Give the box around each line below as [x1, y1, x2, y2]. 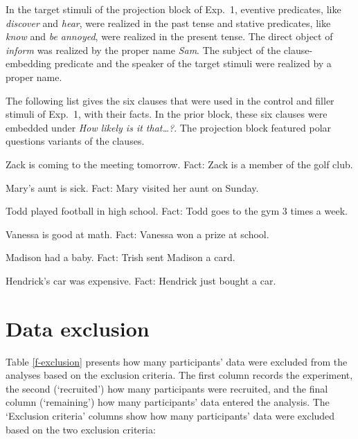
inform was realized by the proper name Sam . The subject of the [6, 42, 281, 57]
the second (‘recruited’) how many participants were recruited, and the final [6, 381, 328, 395]
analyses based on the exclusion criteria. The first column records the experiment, [6, 368, 353, 382]
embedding [6, 56, 52, 71]
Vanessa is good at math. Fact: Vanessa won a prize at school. [6, 226, 269, 241]
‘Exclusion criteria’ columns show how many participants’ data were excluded [6, 409, 335, 422]
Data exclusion [6, 314, 150, 342]
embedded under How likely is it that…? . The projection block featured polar [6, 120, 332, 134]
